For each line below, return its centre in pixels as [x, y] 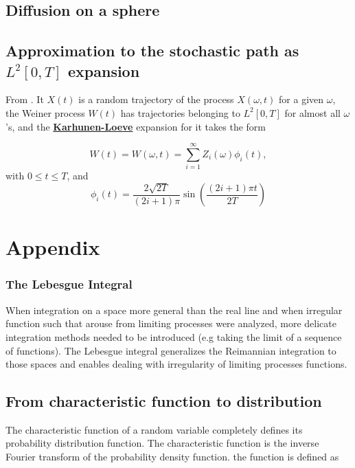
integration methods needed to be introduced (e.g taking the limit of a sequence [174, 336]
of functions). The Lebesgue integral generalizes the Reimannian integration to [171, 350]
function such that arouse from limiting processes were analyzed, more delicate [171, 323]
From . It [25, 99]
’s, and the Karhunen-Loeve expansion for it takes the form [136, 126]
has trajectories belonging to [180, 112]
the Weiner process [45, 112]
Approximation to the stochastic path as [152, 51]
